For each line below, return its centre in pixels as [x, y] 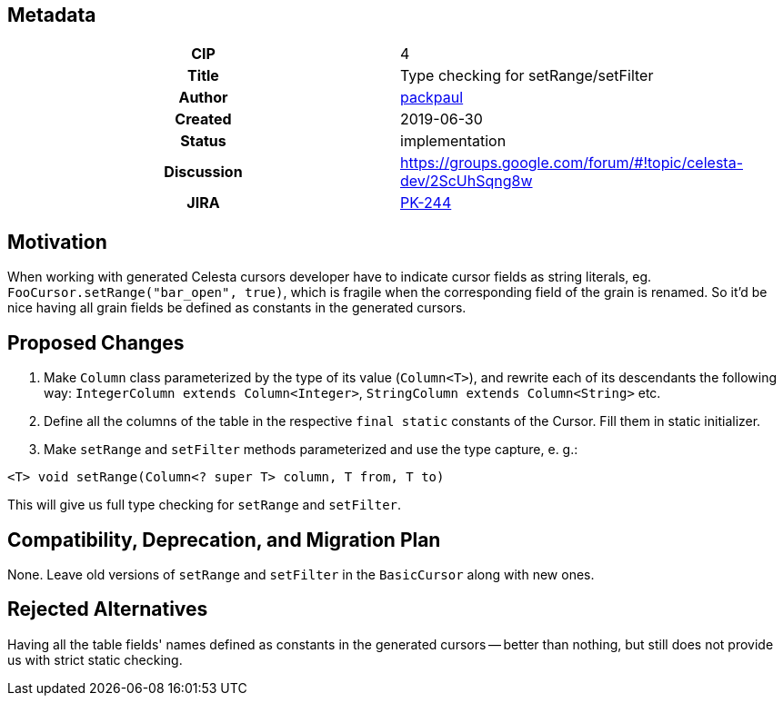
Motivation [57, 242]
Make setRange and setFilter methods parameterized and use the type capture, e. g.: [311, 450]
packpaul [432, 98]
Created [203, 119]
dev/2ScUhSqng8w [467, 181]
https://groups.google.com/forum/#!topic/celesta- [572, 163]
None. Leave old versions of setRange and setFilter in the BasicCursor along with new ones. [301, 574]
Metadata [52, 15]
